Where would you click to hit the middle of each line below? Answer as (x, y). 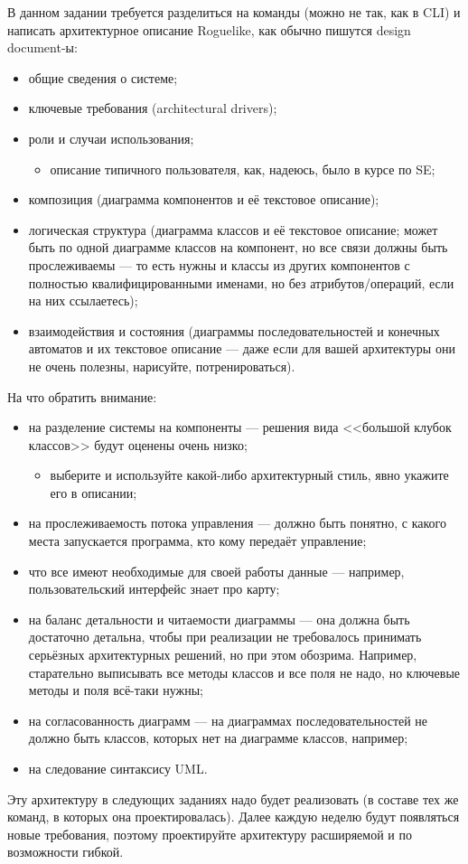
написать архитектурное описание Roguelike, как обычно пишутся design (209, 29)
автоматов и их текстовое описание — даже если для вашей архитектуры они (242, 348)
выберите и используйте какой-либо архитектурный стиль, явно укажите (249, 475)
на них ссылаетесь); (83, 301)
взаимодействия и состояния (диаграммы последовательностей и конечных (234, 330)
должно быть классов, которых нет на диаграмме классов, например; (218, 738)
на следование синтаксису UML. (118, 768)
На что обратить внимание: (82, 396)
